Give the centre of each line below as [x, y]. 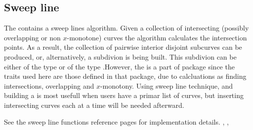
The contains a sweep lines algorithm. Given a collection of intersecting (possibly [126, 28]
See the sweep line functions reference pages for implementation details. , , [116, 121]
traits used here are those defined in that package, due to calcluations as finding [125, 76]
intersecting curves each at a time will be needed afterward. [94, 105]
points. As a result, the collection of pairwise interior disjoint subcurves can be [123, 47]
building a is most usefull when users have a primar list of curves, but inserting [124, 95]
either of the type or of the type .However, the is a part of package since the [119, 66]
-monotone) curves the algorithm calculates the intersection [157, 37]
